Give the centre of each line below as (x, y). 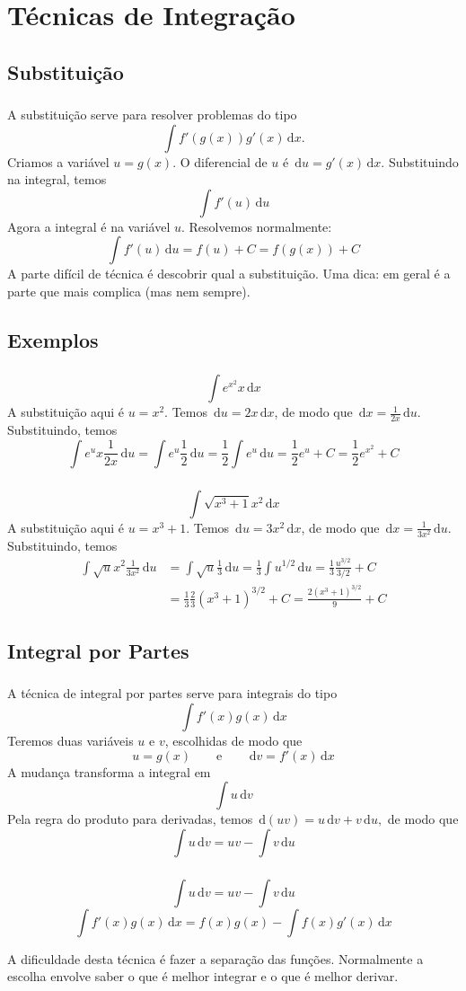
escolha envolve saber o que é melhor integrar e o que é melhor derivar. (203, 976)
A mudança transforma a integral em (109, 771)
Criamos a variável (58, 161)
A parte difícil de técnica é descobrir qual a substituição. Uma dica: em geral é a (229, 274)
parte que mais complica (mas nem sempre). (129, 292)
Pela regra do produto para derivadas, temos (130, 819)
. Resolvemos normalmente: (257, 226)
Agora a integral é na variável (89, 226)
